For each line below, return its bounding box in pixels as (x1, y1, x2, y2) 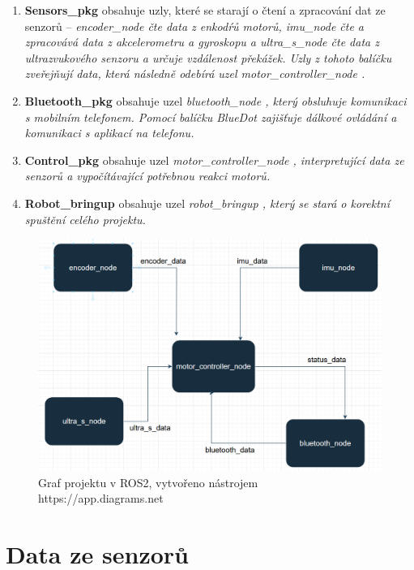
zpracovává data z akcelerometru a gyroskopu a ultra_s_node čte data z (24, 33, 379, 50)
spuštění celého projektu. (24, 210, 146, 227)
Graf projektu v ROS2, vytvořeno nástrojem (38, 473, 258, 490)
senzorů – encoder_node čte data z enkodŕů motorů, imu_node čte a (24, 17, 365, 34)
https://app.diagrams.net (38, 490, 164, 507)
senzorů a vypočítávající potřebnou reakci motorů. (24, 167, 271, 184)
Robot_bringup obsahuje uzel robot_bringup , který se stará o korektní (24, 194, 391, 211)
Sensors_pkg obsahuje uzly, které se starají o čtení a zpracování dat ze (24, 2, 386, 18)
